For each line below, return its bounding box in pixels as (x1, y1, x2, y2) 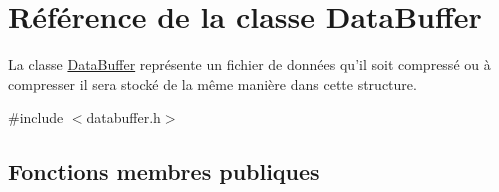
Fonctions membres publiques (8, 156, 320, 187)
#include (8, 107, 64, 128)
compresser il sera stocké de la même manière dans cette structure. (8, 73, 417, 94)
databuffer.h (86, 107, 161, 128)
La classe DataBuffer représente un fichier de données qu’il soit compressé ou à (8, 54, 491, 75)
